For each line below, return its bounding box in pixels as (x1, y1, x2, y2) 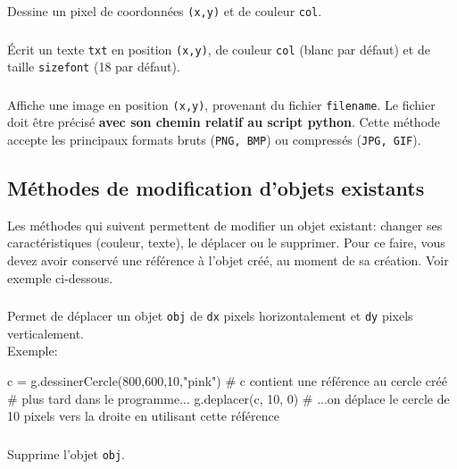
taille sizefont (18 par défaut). (7, 57, 180, 76)
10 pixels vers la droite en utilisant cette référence (7, 406, 279, 425)
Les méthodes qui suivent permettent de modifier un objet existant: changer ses (7, 215, 443, 234)
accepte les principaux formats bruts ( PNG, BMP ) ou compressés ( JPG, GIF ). (7, 130, 421, 148)
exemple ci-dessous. (7, 268, 113, 287)
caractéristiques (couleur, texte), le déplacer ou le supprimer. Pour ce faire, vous (7, 233, 445, 252)
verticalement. (7, 323, 84, 342)
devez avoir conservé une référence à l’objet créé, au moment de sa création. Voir (7, 251, 449, 270)
